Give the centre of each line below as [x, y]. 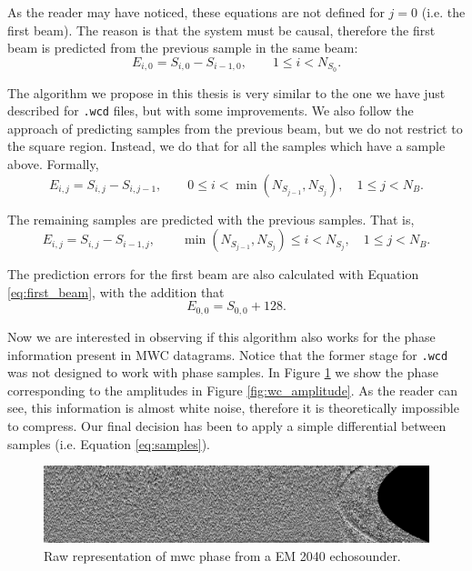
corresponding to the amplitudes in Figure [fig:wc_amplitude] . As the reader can [232, 390]
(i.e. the [443, 12]
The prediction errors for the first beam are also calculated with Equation [213, 274]
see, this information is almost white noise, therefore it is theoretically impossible [233, 408]
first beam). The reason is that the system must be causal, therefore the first [221, 30]
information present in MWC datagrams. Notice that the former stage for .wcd [228, 354]
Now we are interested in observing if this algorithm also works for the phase [221, 336]
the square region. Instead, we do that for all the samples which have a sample [226, 146]
